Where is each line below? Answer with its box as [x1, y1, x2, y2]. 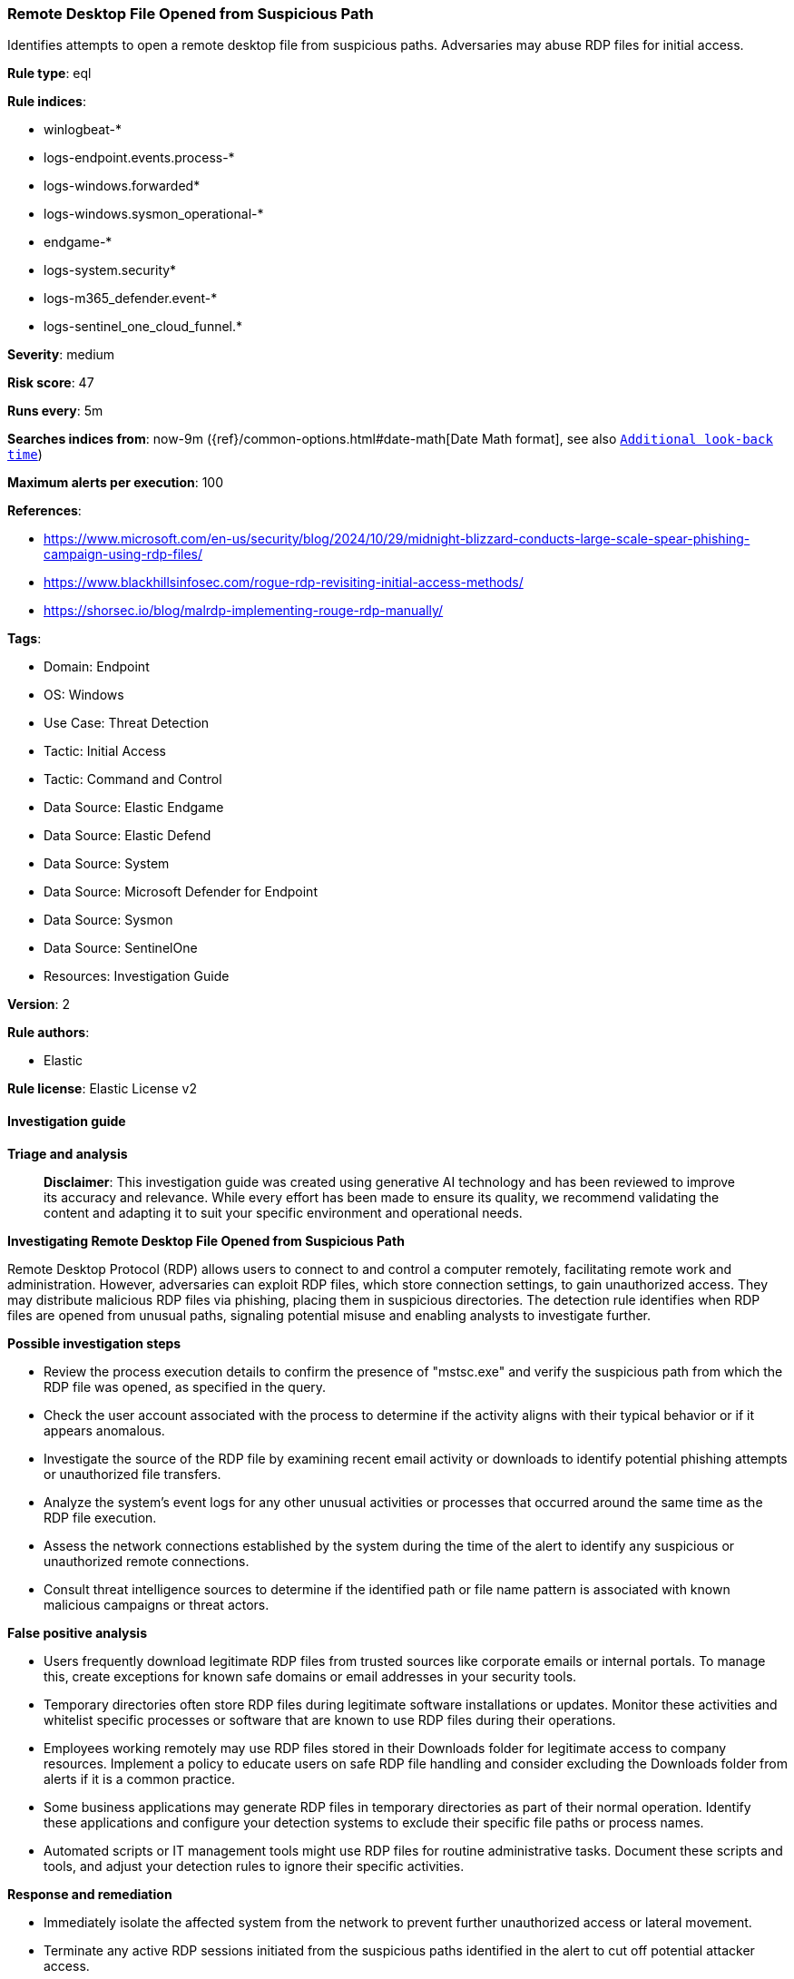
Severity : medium [7, 347, 115, 363]
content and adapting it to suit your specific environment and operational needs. [44, 1204, 523, 1220]
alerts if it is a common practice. [44, 1770, 235, 1787]
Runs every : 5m [7, 403, 103, 419]
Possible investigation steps [7, 1335, 181, 1351]
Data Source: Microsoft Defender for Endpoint [44, 884, 318, 900]
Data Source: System [44, 856, 170, 872]
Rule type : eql [7, 65, 92, 82]
